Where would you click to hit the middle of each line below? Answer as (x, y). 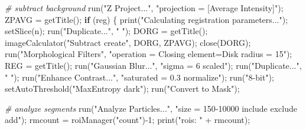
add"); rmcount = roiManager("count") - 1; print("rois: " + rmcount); (128, 120)
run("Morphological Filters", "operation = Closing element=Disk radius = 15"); (149, 54)
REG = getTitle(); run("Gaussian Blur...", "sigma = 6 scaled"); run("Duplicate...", (153, 65)
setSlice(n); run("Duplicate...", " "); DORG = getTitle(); (106, 31)
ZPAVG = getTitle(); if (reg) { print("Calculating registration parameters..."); (147, 19)
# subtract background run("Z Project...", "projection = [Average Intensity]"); (144, 8)
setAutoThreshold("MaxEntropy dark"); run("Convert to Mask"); (122, 89)
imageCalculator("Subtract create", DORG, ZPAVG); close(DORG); (128, 42)
